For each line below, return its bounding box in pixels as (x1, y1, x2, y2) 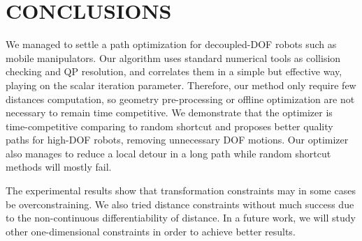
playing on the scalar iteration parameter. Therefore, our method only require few (6, 77, 356, 92)
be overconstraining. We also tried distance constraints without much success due (6, 196, 354, 211)
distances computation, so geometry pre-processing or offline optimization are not (6, 91, 355, 106)
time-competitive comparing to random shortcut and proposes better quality (6, 118, 333, 133)
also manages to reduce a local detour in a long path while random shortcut (6, 146, 331, 160)
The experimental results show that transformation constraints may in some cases (6, 183, 356, 198)
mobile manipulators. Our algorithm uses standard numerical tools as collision (6, 50, 341, 65)
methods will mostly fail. (6, 160, 112, 174)
